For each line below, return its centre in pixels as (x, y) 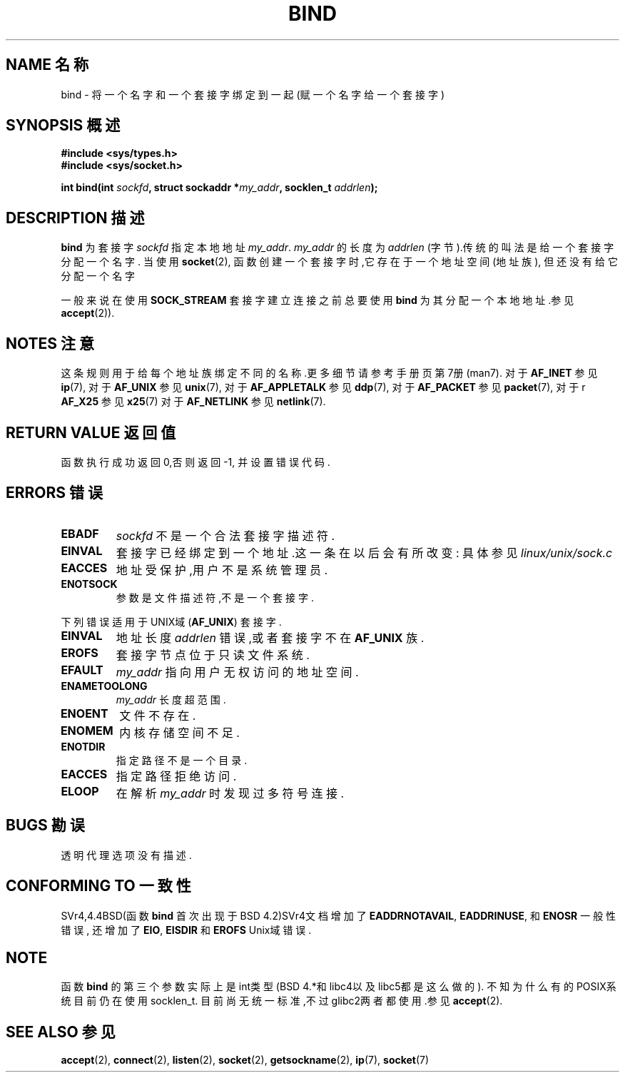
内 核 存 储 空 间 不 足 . (179, 732)
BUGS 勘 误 (45, 825)
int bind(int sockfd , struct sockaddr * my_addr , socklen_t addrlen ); (219, 188)
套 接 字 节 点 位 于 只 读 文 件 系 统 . (213, 655)
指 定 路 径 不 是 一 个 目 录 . (182, 760)
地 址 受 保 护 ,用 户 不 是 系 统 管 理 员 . (222, 570)
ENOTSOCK (89, 584)
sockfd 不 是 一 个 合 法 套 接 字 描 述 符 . (225, 535)
